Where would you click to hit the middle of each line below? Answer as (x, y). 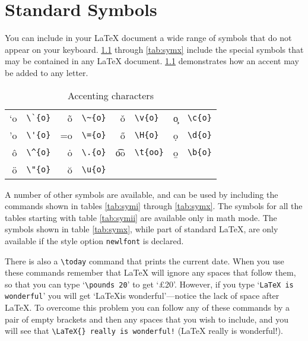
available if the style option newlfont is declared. (94, 240)
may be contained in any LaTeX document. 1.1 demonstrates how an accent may (152, 61)
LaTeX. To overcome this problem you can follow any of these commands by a (147, 307)
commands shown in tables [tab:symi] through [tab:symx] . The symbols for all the (154, 206)
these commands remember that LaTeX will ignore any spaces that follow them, (150, 272)
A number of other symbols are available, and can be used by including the (142, 194)
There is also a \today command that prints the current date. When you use (145, 261)
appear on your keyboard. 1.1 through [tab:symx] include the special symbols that (154, 49)
